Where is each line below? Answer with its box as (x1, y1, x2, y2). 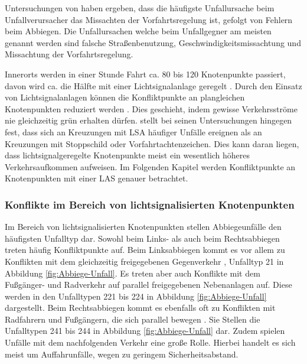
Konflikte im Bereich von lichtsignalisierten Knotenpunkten (5, 197, 295, 212)
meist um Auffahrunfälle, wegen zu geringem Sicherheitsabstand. (5, 347, 239, 360)
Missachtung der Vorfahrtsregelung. (5, 48, 133, 60)
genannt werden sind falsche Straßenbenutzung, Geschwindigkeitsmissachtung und (5, 36, 301, 48)
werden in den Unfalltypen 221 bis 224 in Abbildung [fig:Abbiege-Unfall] (5, 290, 267, 302)
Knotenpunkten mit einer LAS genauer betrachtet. (5, 172, 188, 184)
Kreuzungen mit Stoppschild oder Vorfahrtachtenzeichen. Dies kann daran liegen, (5, 137, 299, 149)
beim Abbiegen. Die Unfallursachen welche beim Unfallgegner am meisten (5, 25, 272, 37)
